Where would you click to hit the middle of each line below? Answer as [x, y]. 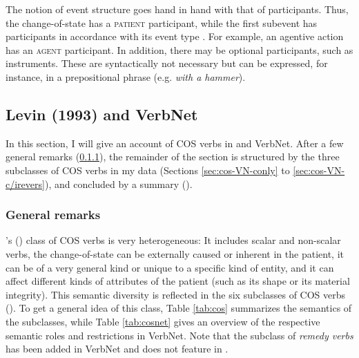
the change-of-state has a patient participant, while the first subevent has [162, 22]
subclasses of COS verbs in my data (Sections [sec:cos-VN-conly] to [148, 170]
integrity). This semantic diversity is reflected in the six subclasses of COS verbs [176, 294]
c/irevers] [25, 183]
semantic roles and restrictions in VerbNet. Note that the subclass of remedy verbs [179, 335]
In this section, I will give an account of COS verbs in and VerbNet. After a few [175, 143]
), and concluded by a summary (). [118, 183]
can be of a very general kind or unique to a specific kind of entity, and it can [170, 267]
